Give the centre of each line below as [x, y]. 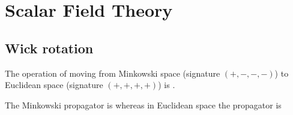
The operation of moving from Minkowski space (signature [113, 73]
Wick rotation [49, 48]
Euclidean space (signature [54, 85]
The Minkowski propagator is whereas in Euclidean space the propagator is [143, 105]
